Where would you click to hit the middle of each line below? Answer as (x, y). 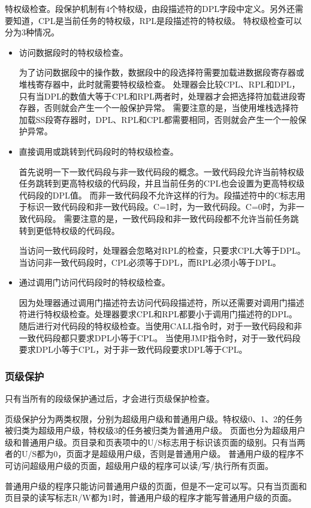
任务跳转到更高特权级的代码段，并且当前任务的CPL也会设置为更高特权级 (162, 183)
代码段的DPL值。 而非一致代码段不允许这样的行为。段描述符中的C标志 (158, 195)
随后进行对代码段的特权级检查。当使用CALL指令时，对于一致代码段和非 (160, 326)
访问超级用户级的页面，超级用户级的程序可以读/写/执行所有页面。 (143, 466)
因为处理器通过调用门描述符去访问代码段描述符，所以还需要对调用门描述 (161, 302)
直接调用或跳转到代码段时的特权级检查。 (99, 151)
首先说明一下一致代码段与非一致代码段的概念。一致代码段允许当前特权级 (161, 171)
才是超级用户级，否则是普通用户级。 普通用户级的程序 (189, 454)
